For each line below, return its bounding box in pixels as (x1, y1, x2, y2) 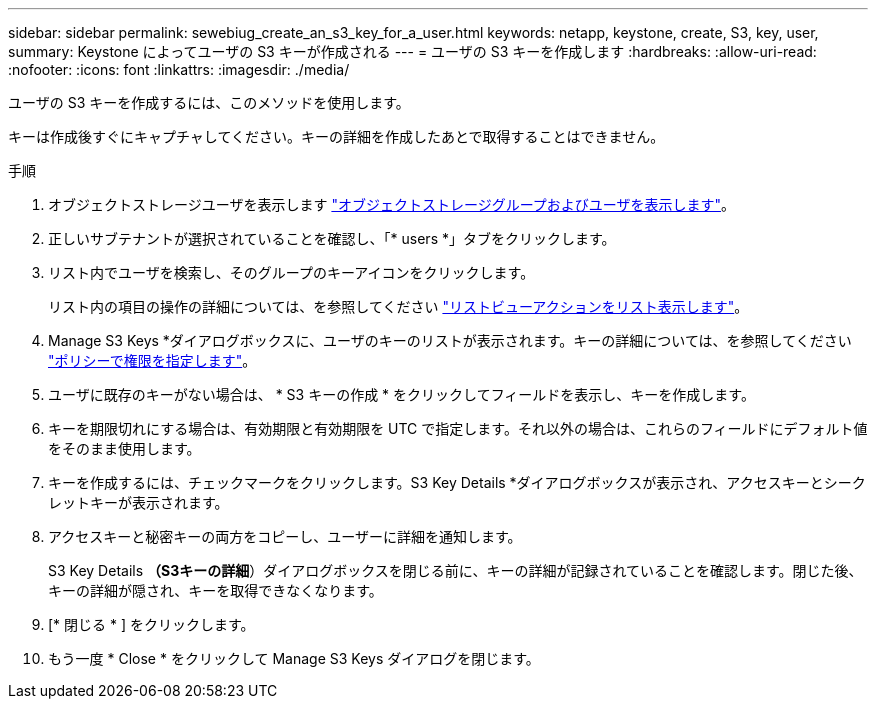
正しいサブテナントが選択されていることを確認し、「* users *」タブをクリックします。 (48, 230, 616, 247)
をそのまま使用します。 (48, 440, 201, 457)
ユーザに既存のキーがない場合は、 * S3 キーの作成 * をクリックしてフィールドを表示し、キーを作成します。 (48, 386, 755, 403)
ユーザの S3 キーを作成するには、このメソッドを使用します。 (8, 94, 410, 111)
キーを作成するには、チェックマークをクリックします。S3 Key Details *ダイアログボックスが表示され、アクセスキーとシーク (48, 474, 866, 491)
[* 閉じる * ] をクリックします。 (48, 616, 255, 633)
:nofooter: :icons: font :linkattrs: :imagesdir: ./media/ (8, 61, 350, 78)
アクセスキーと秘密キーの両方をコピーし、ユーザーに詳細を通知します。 (48, 528, 522, 545)
